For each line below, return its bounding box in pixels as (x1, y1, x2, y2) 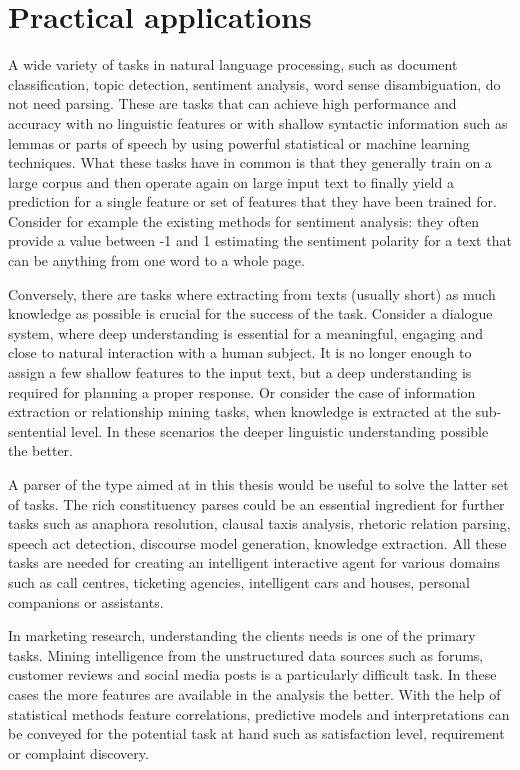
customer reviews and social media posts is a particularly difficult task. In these (8, 664, 497, 685)
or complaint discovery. (8, 742, 149, 763)
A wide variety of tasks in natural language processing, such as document (8, 54, 458, 75)
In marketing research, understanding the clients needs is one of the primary (8, 625, 476, 646)
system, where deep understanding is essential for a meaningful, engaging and (8, 322, 484, 343)
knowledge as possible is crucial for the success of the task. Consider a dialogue (8, 303, 493, 324)
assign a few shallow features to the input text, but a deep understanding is (8, 362, 472, 383)
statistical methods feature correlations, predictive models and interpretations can (8, 703, 510, 724)
